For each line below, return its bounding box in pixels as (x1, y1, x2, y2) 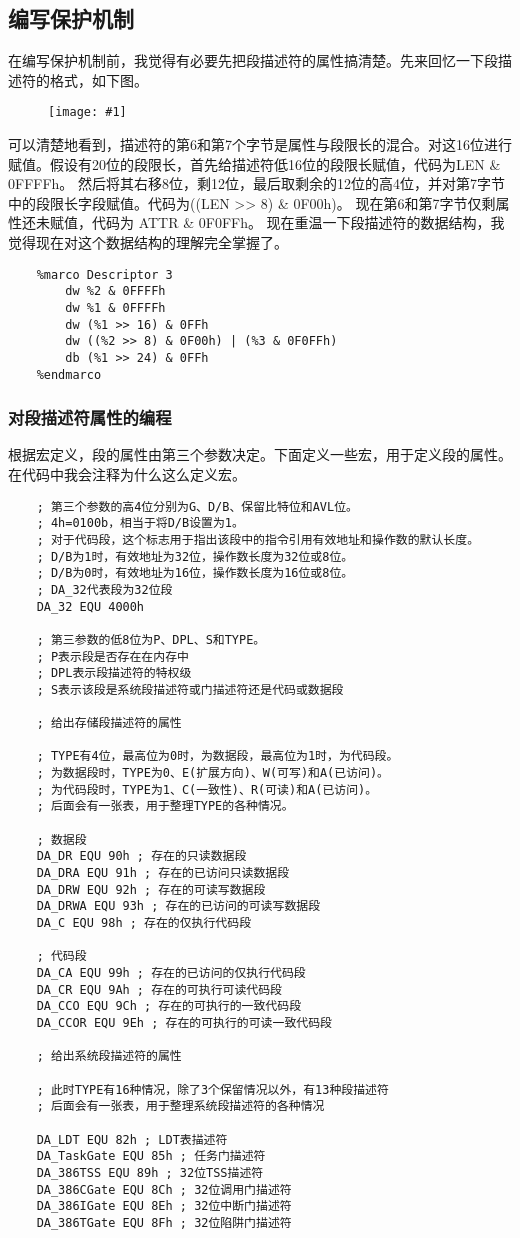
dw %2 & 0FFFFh (65, 284, 166, 299)
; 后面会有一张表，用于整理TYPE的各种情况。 (36, 799, 294, 814)
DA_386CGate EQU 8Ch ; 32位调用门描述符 (36, 1182, 292, 1197)
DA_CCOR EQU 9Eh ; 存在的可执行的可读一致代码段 (36, 1015, 332, 1030)
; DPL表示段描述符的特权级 (36, 666, 192, 681)
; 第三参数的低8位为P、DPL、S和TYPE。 (36, 632, 266, 647)
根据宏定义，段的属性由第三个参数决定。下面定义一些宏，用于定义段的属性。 (8, 444, 512, 465)
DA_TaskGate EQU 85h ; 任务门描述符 (36, 1149, 266, 1164)
